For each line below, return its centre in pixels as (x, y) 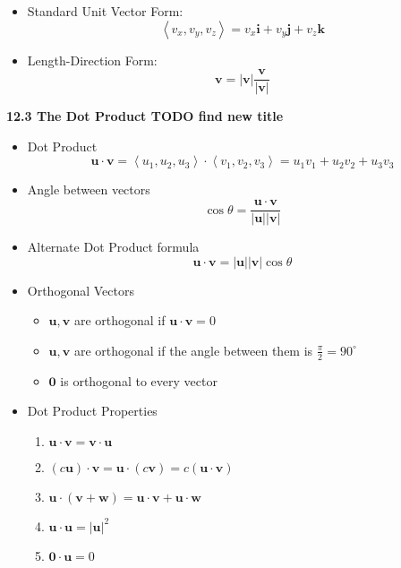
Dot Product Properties (92, 411)
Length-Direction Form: (92, 60)
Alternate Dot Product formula (113, 247)
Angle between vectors (89, 189)
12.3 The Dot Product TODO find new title (145, 116)
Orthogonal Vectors (81, 290)
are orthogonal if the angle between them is (193, 350)
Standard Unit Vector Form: (105, 11)
